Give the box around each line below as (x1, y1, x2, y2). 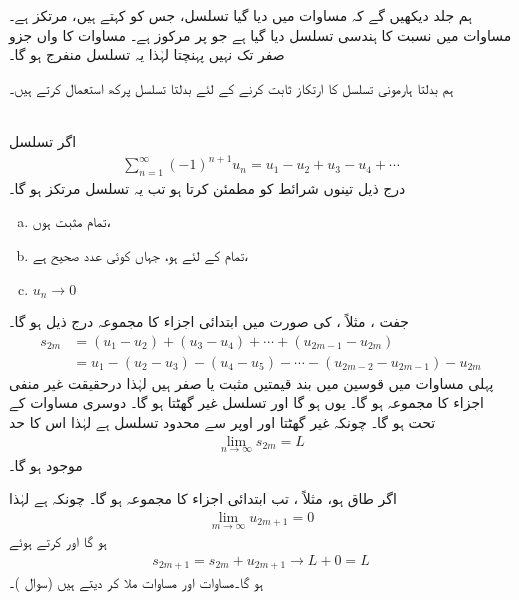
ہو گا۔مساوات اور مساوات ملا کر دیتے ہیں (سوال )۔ (9, 572, 264, 593)
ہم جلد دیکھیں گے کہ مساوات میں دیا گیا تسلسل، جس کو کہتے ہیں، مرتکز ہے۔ (9, 5, 472, 25)
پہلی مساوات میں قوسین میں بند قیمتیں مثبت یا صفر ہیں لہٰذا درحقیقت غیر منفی (9, 372, 494, 393)
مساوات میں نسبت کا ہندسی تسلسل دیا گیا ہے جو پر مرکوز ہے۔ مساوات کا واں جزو (9, 24, 512, 45)
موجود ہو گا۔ (9, 454, 83, 475)
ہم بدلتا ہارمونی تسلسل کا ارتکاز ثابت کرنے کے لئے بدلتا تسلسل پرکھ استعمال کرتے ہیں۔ (9, 77, 454, 98)
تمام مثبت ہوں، (32, 211, 112, 232)
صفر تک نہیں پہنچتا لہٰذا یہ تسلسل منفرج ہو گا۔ (9, 44, 285, 65)
